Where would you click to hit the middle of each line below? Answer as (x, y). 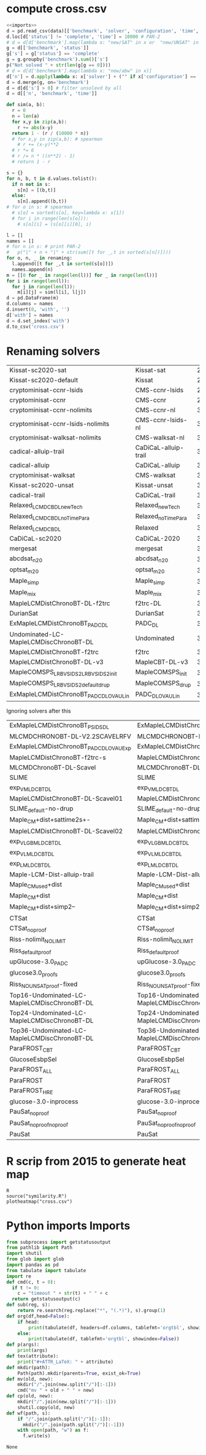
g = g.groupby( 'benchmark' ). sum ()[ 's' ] (57, 60)
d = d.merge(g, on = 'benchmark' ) (48, 82)
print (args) (32, 1351)
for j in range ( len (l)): (44, 287)
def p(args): (23, 1345)
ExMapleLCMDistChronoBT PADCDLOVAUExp (71, 747)
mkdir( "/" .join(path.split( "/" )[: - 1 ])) (73, 1425)
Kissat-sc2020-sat (38, 370)
